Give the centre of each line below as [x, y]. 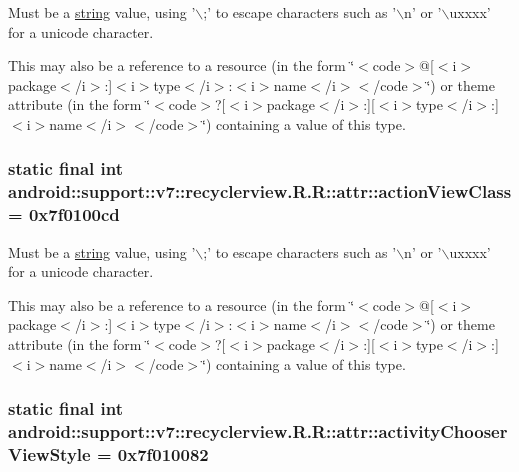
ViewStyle [49, 453]
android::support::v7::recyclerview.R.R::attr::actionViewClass [260, 191]
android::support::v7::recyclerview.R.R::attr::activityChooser [258, 431]
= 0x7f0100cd [64, 214]
